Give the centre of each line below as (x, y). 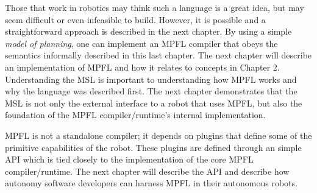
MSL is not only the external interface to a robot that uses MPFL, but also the (154, 103)
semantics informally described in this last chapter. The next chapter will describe (158, 55)
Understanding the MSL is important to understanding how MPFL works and (151, 79)
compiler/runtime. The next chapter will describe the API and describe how (147, 171)
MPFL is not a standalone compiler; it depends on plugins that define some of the (158, 135)
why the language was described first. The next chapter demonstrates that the (151, 91)
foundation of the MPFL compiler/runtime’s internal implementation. (135, 115)
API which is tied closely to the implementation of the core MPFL (129, 159)
